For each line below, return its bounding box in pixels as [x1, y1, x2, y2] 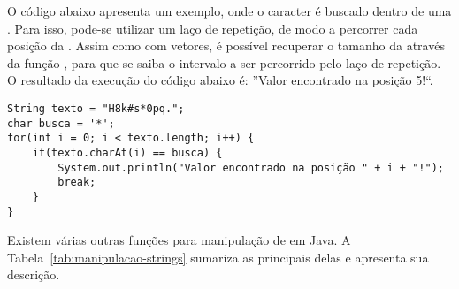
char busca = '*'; [7, 117, 115, 130]
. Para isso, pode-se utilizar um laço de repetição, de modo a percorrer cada [7, 19, 418, 37]
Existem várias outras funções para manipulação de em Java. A [7, 231, 351, 249]
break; [57, 176, 96, 189]
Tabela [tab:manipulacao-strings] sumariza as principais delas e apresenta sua [7, 247, 429, 266]
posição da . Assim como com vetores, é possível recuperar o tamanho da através [7, 36, 445, 55]
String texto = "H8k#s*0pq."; [7, 102, 185, 115]
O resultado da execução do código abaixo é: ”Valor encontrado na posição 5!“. [7, 71, 433, 89]
